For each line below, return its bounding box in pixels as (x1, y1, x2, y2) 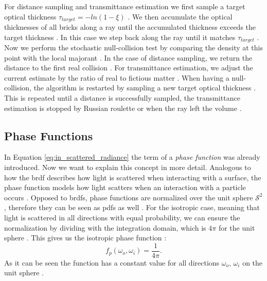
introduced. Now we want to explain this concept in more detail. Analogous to (4, 162, 251, 173)
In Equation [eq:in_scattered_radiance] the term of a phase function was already (4, 152, 260, 162)
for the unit (218, 222, 255, 233)
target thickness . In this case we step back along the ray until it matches (4, 31, 236, 42)
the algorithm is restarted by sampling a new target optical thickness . (33, 82, 256, 93)
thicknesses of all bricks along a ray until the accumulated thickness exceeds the (4, 22, 256, 32)
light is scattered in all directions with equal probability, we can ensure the (4, 212, 240, 223)
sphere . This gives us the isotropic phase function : (4, 232, 167, 243)
